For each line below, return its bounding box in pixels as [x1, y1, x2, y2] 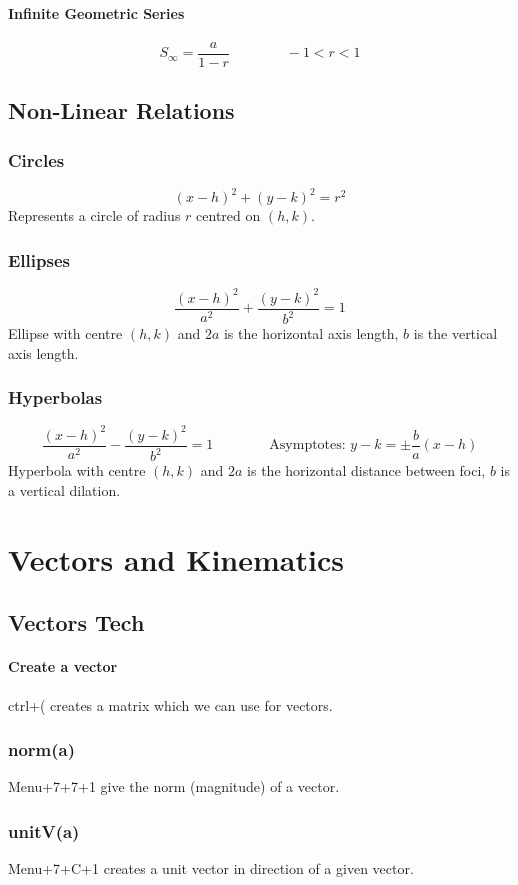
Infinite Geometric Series [8, 2, 185, 23]
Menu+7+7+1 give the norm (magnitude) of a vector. [8, 776, 340, 797]
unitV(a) [8, 818, 80, 843]
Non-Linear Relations [8, 95, 235, 126]
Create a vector [8, 656, 118, 677]
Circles [8, 147, 65, 172]
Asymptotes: [269, 438, 346, 453]
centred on [196, 205, 261, 226]
